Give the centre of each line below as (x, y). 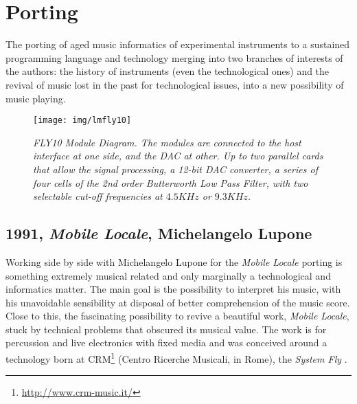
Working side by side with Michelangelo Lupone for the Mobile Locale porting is (174, 261)
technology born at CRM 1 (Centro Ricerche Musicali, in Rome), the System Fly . (176, 358)
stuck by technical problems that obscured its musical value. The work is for (166, 329)
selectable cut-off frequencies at (98, 196)
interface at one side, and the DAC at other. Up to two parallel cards (178, 156)
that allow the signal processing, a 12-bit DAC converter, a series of (175, 169)
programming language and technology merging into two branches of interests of (174, 57)
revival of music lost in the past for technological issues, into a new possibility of (175, 84)
